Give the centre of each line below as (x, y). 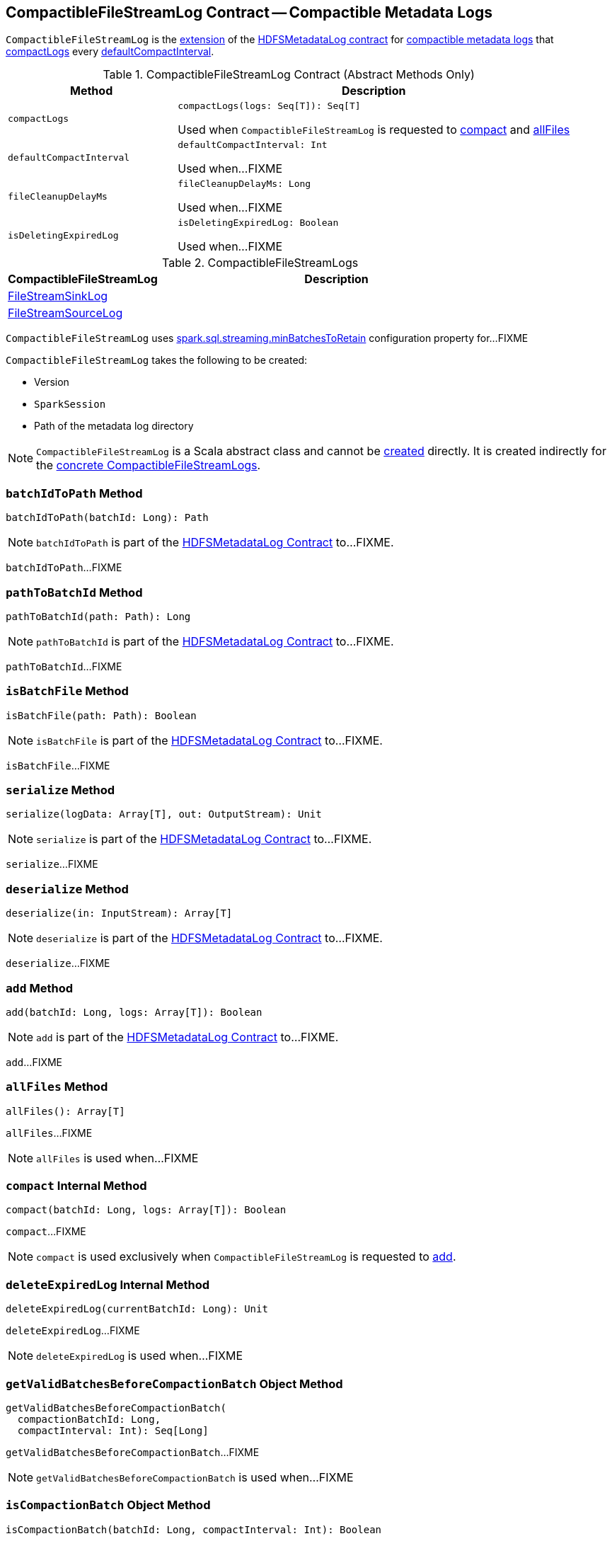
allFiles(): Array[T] (65, 1111)
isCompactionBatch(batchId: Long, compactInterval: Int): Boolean (194, 1529)
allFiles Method (57, 1087)
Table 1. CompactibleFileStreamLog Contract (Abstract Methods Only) (289, 75)
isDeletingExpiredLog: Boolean (258, 223)
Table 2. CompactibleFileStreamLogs (260, 263)
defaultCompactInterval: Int (253, 145)
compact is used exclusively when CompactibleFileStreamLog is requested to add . (246, 1257)
